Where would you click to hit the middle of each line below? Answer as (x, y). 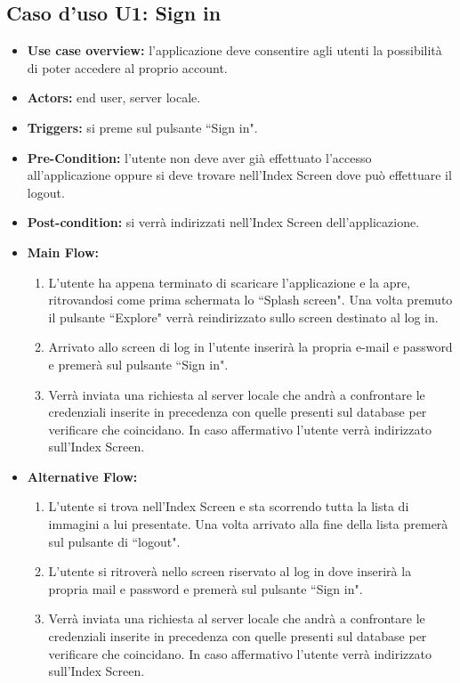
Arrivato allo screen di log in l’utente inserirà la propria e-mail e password (250, 347)
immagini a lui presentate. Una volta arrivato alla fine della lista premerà (248, 524)
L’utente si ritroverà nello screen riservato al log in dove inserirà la (230, 571)
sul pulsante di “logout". (114, 541)
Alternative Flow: (82, 476)
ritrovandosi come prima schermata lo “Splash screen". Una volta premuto (250, 300)
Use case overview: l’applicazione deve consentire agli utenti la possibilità (234, 50)
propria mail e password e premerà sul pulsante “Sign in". (206, 588)
